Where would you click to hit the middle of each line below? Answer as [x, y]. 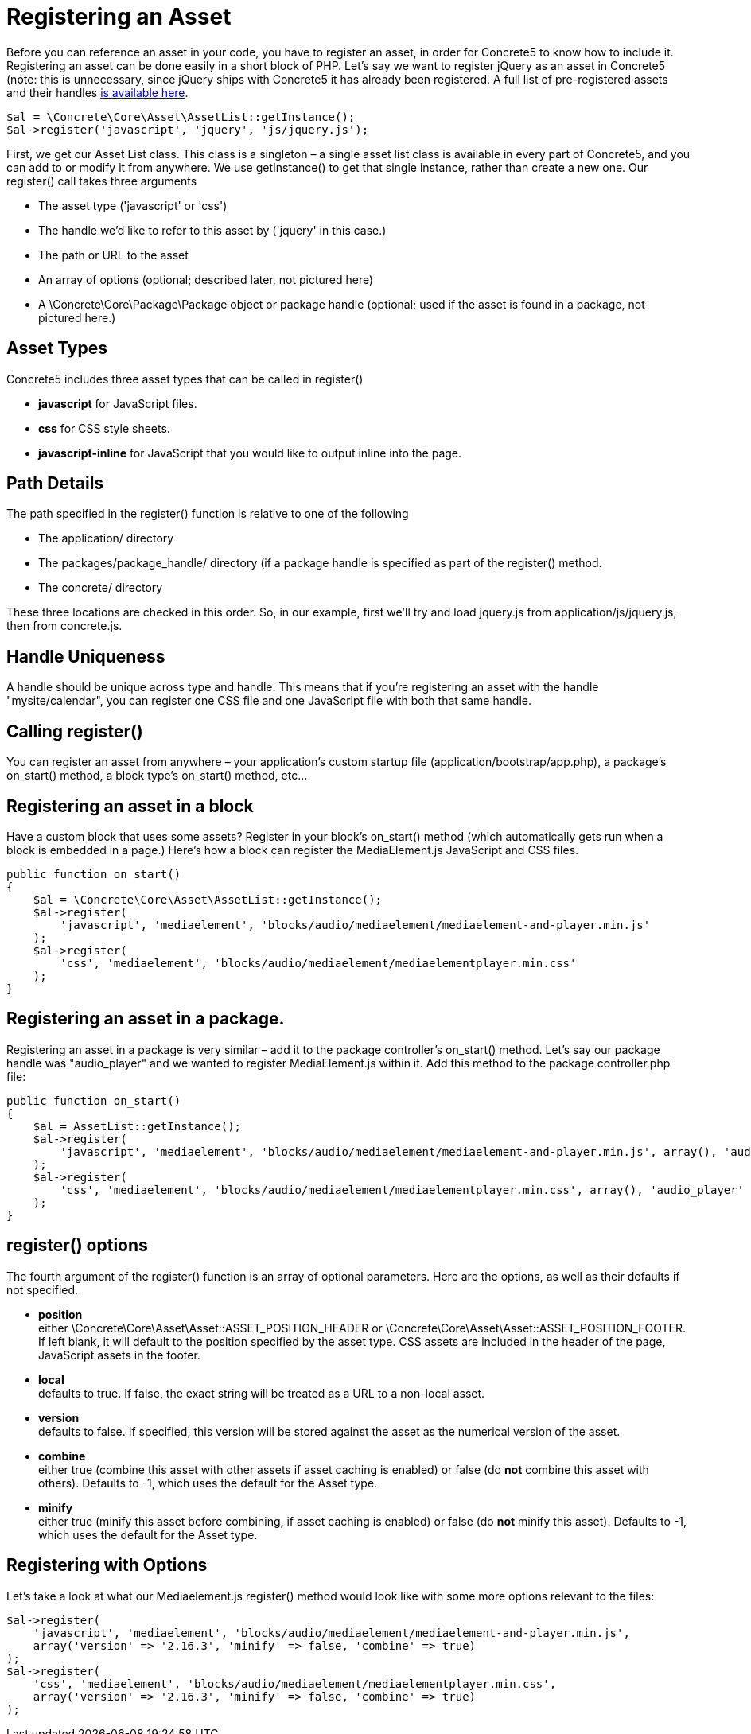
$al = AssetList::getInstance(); [137, 1126]
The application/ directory [106, 538]
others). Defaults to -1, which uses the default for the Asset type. [208, 1483]
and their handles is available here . [97, 92]
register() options [77, 1246]
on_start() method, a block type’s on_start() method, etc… [157, 776]
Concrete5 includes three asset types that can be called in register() [185, 379]
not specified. [43, 1289]
